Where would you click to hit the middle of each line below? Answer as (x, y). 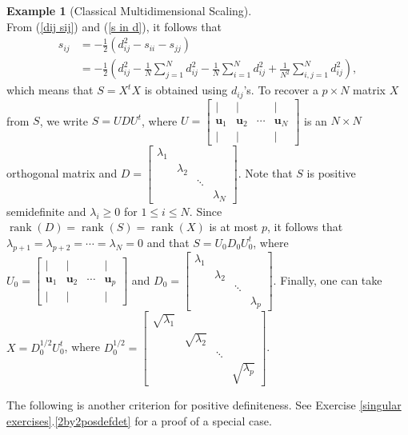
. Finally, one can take (328, 279)
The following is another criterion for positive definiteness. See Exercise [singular (204, 405)
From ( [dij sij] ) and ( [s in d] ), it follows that (114, 26)
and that (168, 242)
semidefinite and (46, 211)
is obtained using (186, 90)
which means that (50, 90)
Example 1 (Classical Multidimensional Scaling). (129, 10)
